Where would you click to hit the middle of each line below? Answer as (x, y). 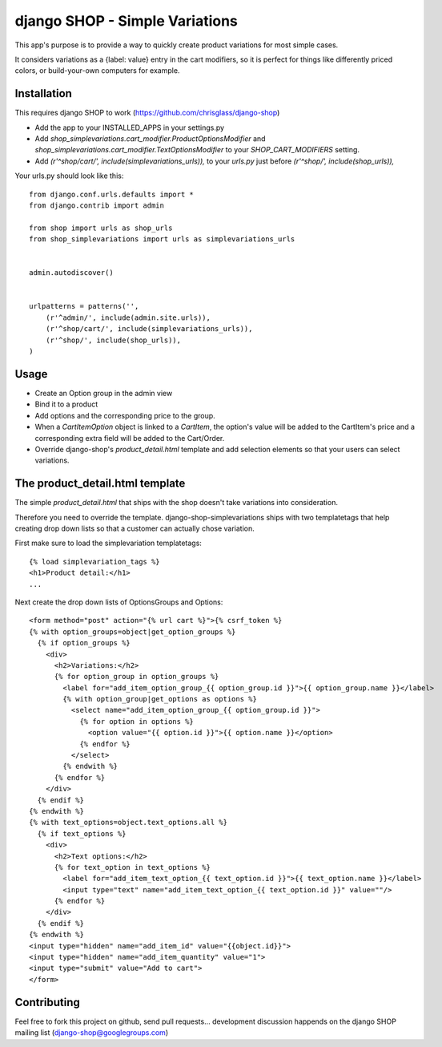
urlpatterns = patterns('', (84, 306)
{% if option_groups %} (84, 643)
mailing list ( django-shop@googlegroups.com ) (91, 1033)
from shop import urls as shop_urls (101, 228)
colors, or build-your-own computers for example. (97, 71)
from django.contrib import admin (96, 205)
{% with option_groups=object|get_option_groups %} (133, 632)
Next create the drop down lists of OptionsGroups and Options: (119, 602)
